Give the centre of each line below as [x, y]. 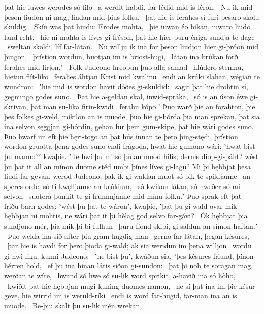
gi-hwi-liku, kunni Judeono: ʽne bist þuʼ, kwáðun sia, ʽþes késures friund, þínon [129, 255]
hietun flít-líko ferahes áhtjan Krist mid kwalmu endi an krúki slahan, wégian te [132, 76]
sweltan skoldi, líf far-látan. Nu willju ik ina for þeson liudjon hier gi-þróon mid [133, 46]
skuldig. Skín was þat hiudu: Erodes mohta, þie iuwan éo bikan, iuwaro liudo [127, 27]
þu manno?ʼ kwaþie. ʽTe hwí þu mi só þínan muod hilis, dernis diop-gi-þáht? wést [131, 156]
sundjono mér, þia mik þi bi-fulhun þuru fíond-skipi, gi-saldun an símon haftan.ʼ [131, 226]
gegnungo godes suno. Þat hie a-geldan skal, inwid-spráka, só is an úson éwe [126, 96]
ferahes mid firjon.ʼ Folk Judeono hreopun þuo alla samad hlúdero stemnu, [124, 66]
